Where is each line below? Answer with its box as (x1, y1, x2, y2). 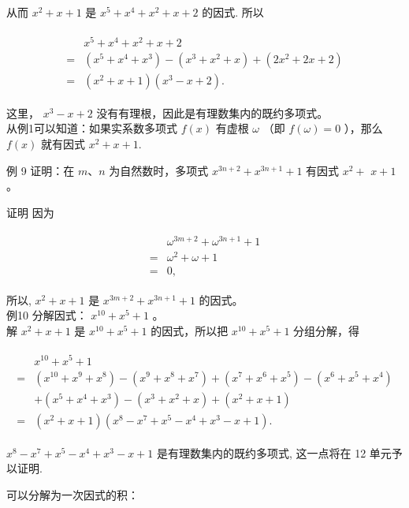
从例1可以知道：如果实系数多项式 (6, 120, 177, 136)
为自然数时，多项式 (109, 162, 209, 178)
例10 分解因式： (6, 307, 87, 323)
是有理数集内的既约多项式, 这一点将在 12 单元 (156, 444, 392, 461)
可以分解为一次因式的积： (6, 486, 139, 502)
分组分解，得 (293, 322, 360, 338)
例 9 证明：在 (6, 162, 75, 178)
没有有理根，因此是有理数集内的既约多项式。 (96, 104, 329, 121)
